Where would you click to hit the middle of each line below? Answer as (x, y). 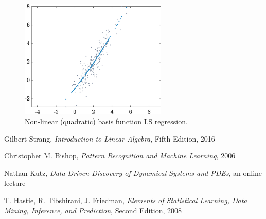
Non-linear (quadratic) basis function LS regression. (106, 121)
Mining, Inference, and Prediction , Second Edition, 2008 (93, 210)
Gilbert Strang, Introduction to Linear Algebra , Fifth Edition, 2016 (110, 138)
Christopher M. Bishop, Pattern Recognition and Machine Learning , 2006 (120, 156)
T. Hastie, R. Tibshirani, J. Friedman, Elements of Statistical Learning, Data (126, 200)
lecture (15, 183)
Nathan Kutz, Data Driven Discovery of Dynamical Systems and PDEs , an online (133, 173)
